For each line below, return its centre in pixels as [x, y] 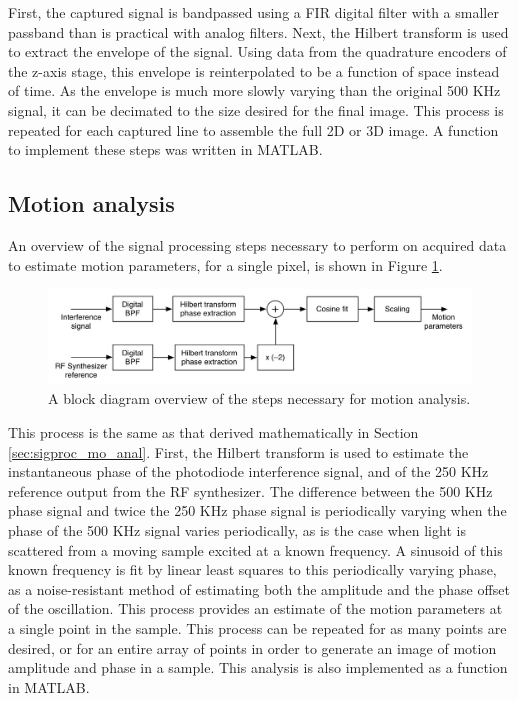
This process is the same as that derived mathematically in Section [213, 431]
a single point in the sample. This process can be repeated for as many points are [257, 627]
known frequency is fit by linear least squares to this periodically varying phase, [252, 569]
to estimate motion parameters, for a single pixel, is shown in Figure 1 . [225, 264]
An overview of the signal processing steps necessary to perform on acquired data [257, 244]
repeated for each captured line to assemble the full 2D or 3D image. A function [253, 129]
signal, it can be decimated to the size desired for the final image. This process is [256, 109]
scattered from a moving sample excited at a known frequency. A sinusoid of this [255, 549]
